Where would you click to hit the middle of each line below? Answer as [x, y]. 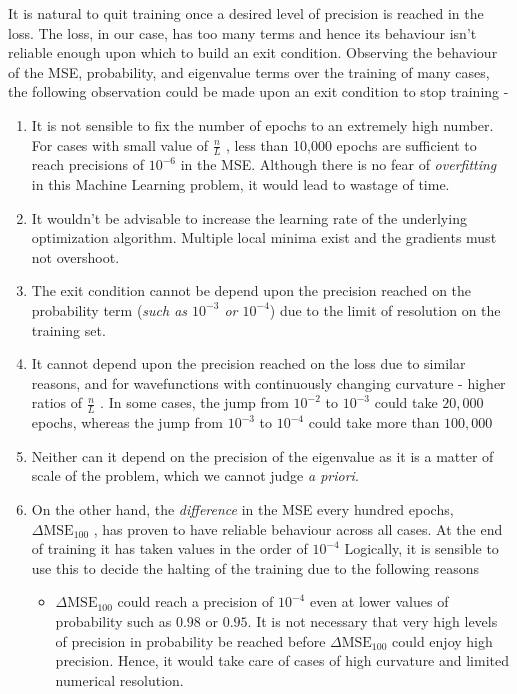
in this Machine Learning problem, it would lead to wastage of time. [240, 183]
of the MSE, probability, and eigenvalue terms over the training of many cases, [249, 71]
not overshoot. [75, 256]
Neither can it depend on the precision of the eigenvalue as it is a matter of [262, 455]
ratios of [57, 402]
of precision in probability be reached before [190, 640]
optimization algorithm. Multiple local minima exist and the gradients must [264, 237]
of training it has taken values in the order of [169, 548]
